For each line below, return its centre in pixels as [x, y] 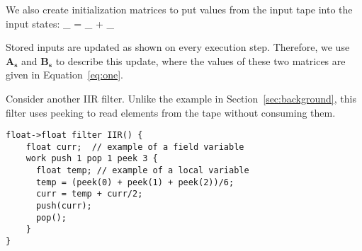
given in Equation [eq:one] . [64, 75]
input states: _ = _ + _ [60, 23]
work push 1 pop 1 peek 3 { [92, 159]
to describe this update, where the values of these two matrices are [200, 60]
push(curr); [64, 206]
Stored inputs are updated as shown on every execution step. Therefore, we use [178, 47]
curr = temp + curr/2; [89, 194]
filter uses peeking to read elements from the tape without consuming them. [171, 112]
